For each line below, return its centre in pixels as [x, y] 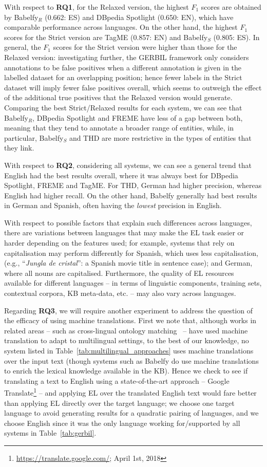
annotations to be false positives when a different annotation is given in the [123, 67]
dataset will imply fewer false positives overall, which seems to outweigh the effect [133, 87]
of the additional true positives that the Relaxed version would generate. [118, 97]
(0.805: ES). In [236, 37]
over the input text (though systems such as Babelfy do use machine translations [131, 360]
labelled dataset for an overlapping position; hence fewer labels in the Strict [123, 77]
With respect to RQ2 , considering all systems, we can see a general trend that [128, 165]
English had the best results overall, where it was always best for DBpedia [121, 175]
